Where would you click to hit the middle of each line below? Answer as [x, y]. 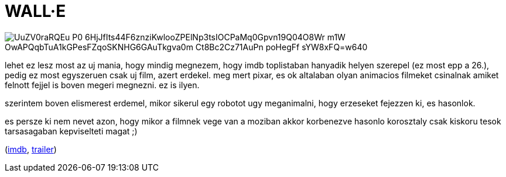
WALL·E [35, 11]
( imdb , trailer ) [31, 149]
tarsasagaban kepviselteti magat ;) [71, 131]
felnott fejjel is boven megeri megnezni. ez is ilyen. [102, 85]
